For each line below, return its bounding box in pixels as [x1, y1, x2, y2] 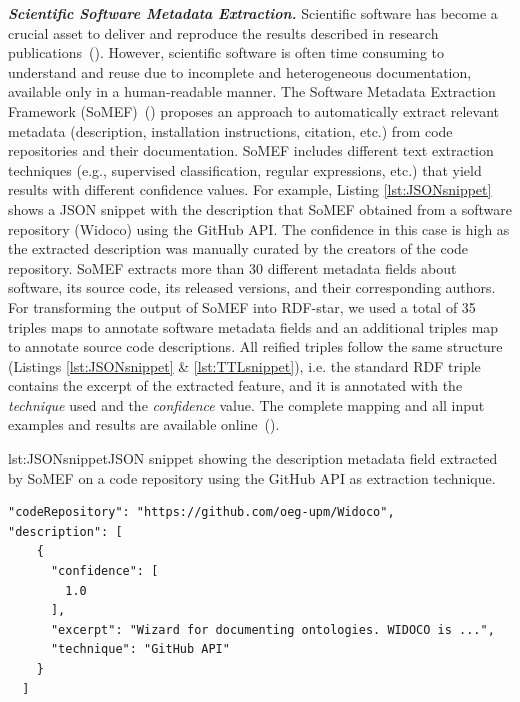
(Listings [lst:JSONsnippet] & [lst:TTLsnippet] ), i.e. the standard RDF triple [8, 355, 481, 376]
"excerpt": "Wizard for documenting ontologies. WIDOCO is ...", [50, 622, 495, 637]
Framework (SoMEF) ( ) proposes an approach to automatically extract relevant [8, 100, 500, 121]
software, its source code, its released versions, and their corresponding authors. [8, 277, 496, 298]
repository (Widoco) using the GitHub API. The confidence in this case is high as [8, 218, 510, 239]
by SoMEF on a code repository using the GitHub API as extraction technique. [8, 467, 496, 488]
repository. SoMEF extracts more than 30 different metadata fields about [8, 257, 457, 278]
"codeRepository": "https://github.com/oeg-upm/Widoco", [8, 505, 395, 520]
